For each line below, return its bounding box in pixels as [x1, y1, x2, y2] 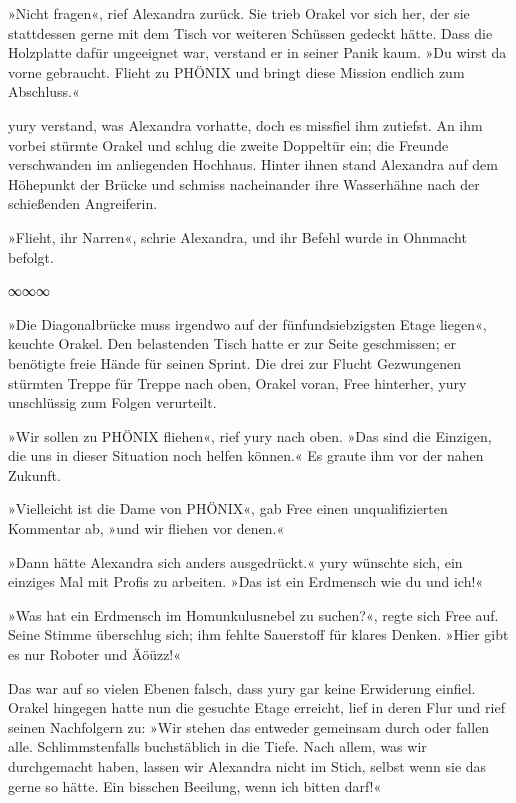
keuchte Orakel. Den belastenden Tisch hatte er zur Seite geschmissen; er [8, 333, 456, 354]
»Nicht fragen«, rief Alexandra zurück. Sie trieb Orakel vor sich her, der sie [8, 3, 470, 23]
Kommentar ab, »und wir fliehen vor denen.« [8, 518, 285, 539]
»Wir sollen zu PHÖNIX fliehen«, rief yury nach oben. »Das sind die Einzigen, [8, 425, 492, 446]
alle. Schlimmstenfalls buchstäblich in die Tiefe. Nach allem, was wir [8, 736, 427, 757]
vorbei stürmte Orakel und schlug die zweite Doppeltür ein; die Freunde [8, 134, 449, 155]
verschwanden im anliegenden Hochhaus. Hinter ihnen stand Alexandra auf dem [8, 154, 498, 175]
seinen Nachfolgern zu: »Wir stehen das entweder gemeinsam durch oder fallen [8, 716, 490, 737]
